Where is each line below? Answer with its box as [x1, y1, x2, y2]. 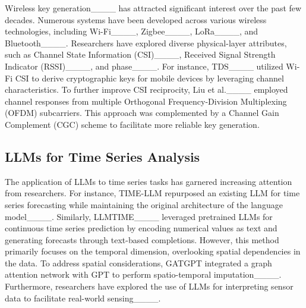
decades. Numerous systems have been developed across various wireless [5, 13, 267, 26]
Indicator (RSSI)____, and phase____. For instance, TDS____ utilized [5, 59, 283, 72]
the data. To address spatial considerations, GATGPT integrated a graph [5, 256, 272, 269]
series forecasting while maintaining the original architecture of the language [5, 198, 283, 210]
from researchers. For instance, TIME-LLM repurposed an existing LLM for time [5, 187, 300, 199]
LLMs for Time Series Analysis [5, 147, 200, 165]
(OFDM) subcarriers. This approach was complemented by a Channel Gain [5, 106, 279, 119]
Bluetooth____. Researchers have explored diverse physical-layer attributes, [5, 36, 287, 49]
